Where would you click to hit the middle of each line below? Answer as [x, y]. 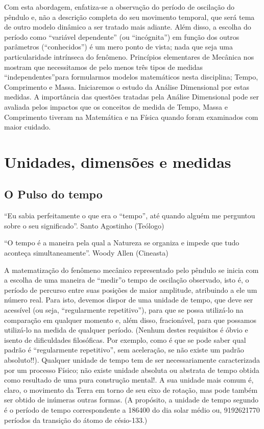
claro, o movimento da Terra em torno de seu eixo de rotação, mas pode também [131, 389]
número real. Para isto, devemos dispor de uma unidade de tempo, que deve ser [129, 300]
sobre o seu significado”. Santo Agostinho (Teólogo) [84, 225]
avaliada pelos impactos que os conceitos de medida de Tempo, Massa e [116, 106]
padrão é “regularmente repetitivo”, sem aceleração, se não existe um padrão [124, 350]
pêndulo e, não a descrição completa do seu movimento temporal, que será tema [129, 17]
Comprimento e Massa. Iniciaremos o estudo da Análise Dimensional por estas [127, 86]
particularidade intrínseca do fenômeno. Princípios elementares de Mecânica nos [129, 56]
